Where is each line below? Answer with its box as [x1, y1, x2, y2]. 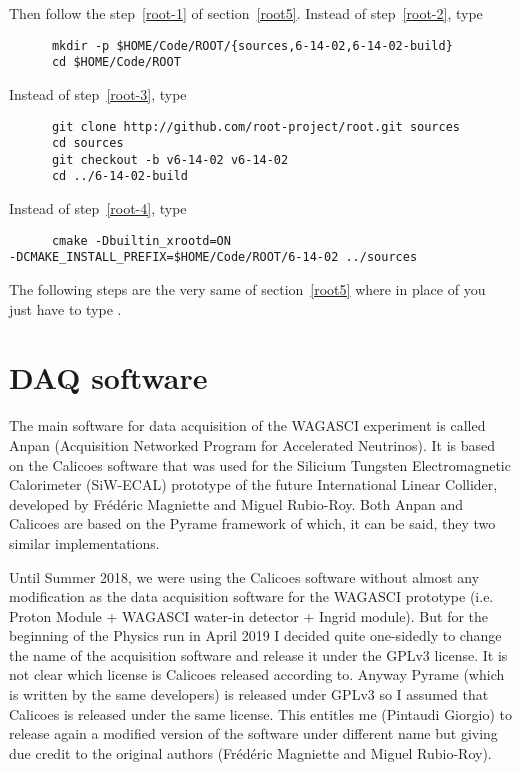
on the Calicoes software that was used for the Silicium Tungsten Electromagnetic [9, 454, 511, 475]
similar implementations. [9, 532, 160, 553]
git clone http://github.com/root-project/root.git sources [51, 119, 461, 134]
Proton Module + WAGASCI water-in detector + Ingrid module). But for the [9, 605, 489, 626]
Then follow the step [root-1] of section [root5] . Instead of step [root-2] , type [9, 3, 483, 23]
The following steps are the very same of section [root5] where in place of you [9, 279, 486, 300]
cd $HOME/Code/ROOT [51, 55, 181, 70]
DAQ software [9, 357, 208, 398]
